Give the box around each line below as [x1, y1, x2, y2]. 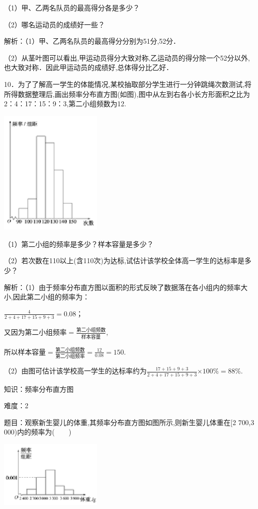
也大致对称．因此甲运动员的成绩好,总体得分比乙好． [4, 62, 173, 73]
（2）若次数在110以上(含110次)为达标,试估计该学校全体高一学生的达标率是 [4, 255, 245, 266]
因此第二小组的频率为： [12, 291, 89, 302]
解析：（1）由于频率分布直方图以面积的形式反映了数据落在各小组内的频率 [4, 282, 241, 292]
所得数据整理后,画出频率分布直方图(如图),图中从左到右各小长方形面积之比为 [4, 88, 250, 99]
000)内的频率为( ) [4, 427, 72, 437]
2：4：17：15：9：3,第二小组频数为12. [4, 98, 126, 109]
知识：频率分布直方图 [4, 383, 74, 394]
